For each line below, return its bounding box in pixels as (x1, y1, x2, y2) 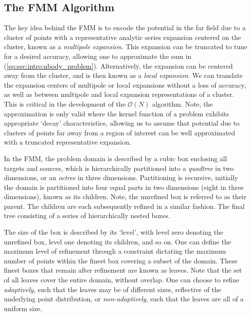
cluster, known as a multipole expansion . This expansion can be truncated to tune (4, 41, 248, 52)
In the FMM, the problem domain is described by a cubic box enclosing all (4, 153, 227, 163)
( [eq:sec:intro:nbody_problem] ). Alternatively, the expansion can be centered (4, 60, 233, 71)
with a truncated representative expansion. (4, 137, 131, 147)
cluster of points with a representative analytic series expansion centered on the (4, 32, 241, 42)
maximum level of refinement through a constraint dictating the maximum (4, 246, 226, 256)
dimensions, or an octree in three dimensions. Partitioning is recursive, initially (4, 172, 238, 183)
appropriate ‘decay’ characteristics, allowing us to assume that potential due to (4, 118, 240, 128)
